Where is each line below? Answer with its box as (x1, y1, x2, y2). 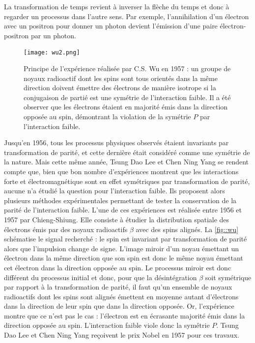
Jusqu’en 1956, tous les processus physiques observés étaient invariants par (4, 137, 229, 148)
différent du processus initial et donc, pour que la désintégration (4, 272, 197, 282)
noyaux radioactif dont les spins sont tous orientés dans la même (24, 73, 218, 83)
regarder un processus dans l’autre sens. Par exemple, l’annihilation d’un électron (4, 11, 249, 21)
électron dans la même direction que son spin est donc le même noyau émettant (4, 253, 243, 263)
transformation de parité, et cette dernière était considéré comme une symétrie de (4, 147, 250, 157)
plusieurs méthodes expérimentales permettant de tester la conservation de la (4, 195, 237, 205)
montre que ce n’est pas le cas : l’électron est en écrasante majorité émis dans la (4, 310, 245, 320)
